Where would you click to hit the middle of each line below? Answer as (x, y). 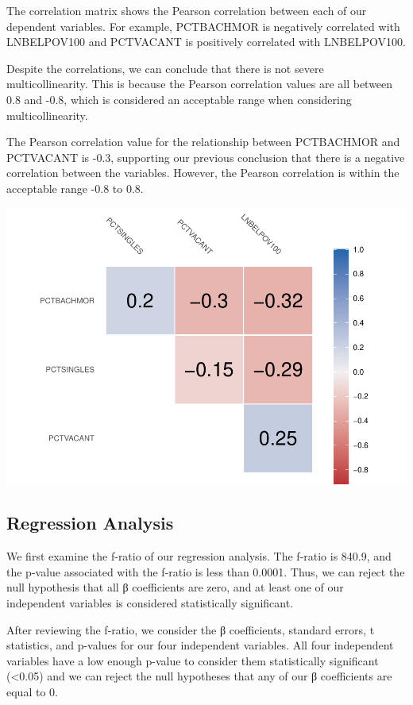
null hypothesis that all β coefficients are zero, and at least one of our (175, 587)
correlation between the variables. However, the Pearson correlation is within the (203, 173)
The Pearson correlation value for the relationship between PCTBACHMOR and (203, 142)
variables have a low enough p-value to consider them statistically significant (193, 660)
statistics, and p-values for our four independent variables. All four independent (200, 645)
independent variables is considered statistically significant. (150, 603)
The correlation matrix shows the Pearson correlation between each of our (187, 10)
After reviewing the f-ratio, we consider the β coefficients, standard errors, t (191, 629)
